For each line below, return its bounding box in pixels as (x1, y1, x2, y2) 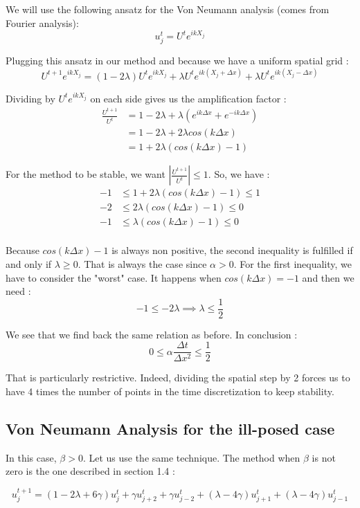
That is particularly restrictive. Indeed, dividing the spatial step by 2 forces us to (6, 370, 350, 385)
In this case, (6, 450, 57, 464)
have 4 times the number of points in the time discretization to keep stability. (6, 384, 334, 399)
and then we (302, 270, 354, 284)
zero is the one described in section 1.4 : (6, 464, 175, 478)
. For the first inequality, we (233, 256, 352, 271)
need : (6, 284, 31, 298)
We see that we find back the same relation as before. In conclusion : (6, 327, 298, 341)
